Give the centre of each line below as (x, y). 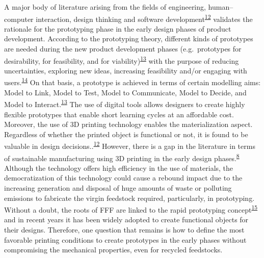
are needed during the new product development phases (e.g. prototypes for (123, 49)
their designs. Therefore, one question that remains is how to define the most (124, 230)
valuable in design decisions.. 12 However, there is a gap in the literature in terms (130, 145)
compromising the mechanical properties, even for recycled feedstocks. (113, 250)
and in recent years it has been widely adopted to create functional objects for (126, 220)
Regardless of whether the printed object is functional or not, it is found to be (126, 134)
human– (221, 7)
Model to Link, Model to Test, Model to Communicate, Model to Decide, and (125, 92)
